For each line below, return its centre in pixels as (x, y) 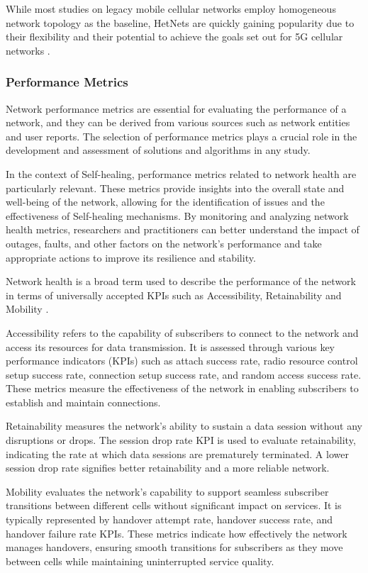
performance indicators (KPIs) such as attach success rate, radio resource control (182, 361)
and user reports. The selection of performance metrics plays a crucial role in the (182, 136)
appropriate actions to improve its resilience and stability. (131, 257)
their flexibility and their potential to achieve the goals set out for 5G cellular (174, 37)
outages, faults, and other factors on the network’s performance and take (164, 243)
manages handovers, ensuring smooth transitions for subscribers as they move (174, 547)
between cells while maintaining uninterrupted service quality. (140, 561)
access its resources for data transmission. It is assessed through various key (171, 346)
